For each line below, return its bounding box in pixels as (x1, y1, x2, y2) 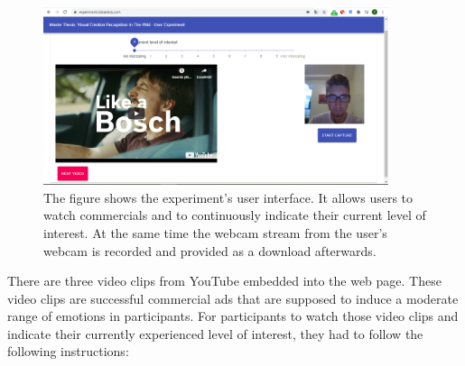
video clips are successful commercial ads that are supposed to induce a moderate (7, 288, 459, 307)
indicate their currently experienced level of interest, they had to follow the (7, 324, 423, 343)
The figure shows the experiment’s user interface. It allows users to (43, 188, 414, 206)
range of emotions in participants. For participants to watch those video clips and (7, 307, 459, 325)
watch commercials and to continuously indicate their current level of (43, 206, 426, 224)
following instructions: (7, 342, 129, 361)
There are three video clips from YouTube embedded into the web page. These (7, 271, 442, 290)
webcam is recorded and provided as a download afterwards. (43, 241, 377, 260)
